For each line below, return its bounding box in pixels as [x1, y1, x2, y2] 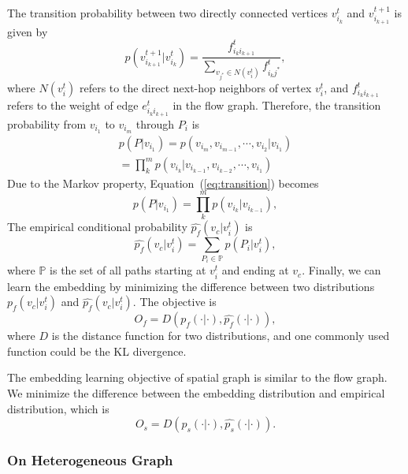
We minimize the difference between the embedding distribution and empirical [7, 384, 385, 401]
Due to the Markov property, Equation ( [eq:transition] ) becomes [7, 174, 319, 191]
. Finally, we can [302, 262, 381, 278]
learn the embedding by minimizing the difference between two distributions [7, 278, 375, 294]
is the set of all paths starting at [50, 262, 206, 278]
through [135, 115, 175, 132]
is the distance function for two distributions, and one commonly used [51, 327, 390, 344]
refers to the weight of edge [7, 97, 139, 114]
